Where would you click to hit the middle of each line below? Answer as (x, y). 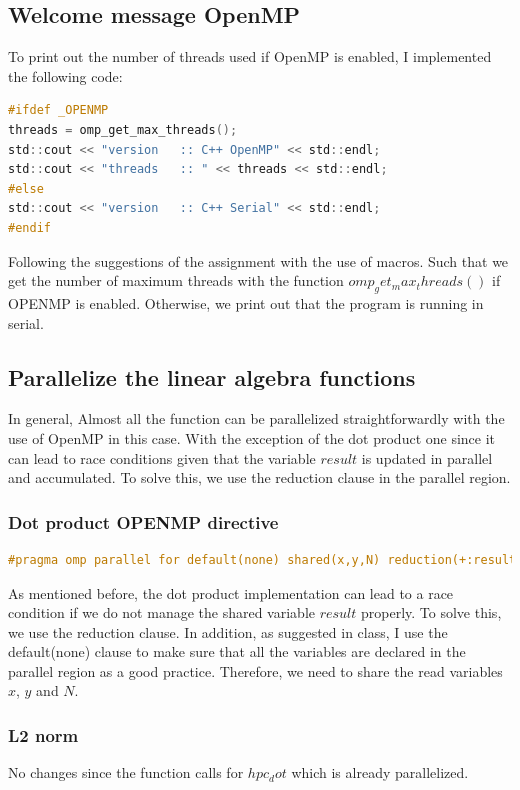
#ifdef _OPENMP (58, 110)
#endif (29, 227)
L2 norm (43, 735)
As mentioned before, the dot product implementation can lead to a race (231, 592)
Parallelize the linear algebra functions (212, 376)
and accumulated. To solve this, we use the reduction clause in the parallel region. (259, 477)
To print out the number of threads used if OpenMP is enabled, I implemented (250, 56)
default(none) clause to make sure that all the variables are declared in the (237, 651)
